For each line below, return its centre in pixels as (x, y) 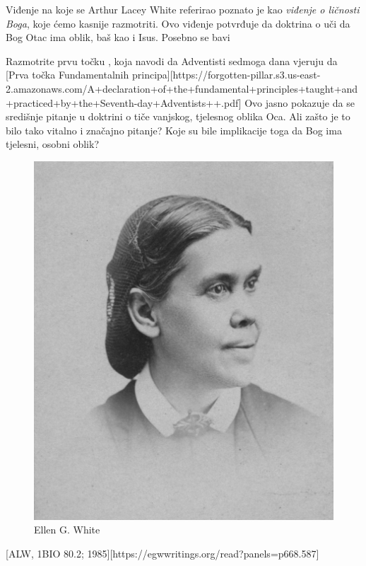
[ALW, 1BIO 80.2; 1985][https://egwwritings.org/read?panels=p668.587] (163, 553)
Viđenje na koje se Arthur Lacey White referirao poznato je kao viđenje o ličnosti (183, 9)
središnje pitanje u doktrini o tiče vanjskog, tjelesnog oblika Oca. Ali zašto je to (178, 116)
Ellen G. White (67, 530)
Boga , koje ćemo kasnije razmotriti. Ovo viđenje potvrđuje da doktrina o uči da (178, 23)
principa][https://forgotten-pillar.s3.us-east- (226, 75)
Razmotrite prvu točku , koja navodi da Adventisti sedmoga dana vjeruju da (172, 60)
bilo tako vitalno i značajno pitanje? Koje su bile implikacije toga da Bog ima (174, 130)
